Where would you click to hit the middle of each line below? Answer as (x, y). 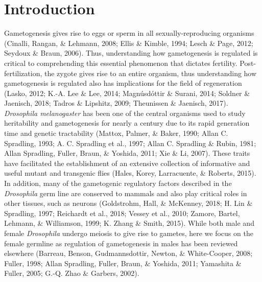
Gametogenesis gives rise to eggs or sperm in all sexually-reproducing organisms (129, 33)
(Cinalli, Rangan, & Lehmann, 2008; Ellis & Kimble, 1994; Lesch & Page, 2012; (129, 43)
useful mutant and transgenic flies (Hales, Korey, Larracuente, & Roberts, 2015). (130, 173)
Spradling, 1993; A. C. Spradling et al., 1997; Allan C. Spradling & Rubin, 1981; (130, 143)
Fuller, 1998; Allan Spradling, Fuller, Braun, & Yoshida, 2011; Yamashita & (123, 263)
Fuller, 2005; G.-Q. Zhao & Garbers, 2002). (72, 273)
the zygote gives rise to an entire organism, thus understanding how (151, 73)
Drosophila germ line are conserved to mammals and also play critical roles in (126, 193)
